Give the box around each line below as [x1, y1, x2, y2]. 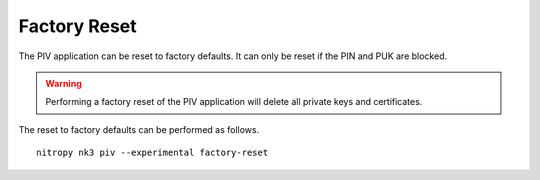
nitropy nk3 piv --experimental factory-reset [36, 147, 269, 159]
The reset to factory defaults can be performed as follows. [18, 123, 260, 135]
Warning [45, 77, 82, 89]
